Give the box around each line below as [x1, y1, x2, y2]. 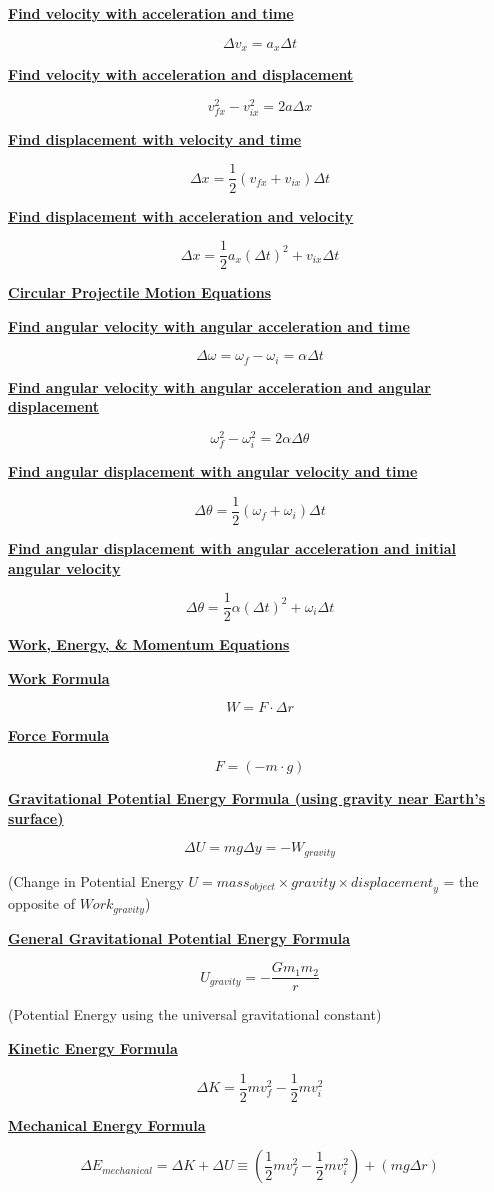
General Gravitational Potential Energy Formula [8, 927, 350, 948]
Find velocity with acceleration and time [8, 3, 294, 23]
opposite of [8, 893, 75, 914]
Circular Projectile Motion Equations [8, 282, 271, 303]
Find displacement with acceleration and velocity [8, 205, 354, 226]
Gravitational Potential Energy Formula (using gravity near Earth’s [8, 787, 486, 808]
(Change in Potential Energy [8, 870, 184, 891]
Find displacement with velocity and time [8, 128, 302, 149]
